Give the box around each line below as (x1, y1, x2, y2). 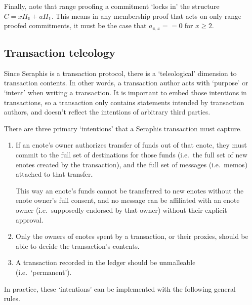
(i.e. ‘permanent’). (15, 267, 72, 277)
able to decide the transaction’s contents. (15, 240, 140, 251)
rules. (4, 293, 20, 304)
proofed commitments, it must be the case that (4, 20, 147, 31)
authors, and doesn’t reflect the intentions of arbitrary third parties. (4, 107, 210, 117)
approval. (15, 214, 43, 225)
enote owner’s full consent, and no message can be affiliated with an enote (15, 195, 240, 205)
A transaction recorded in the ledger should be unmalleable (15, 257, 196, 267)
